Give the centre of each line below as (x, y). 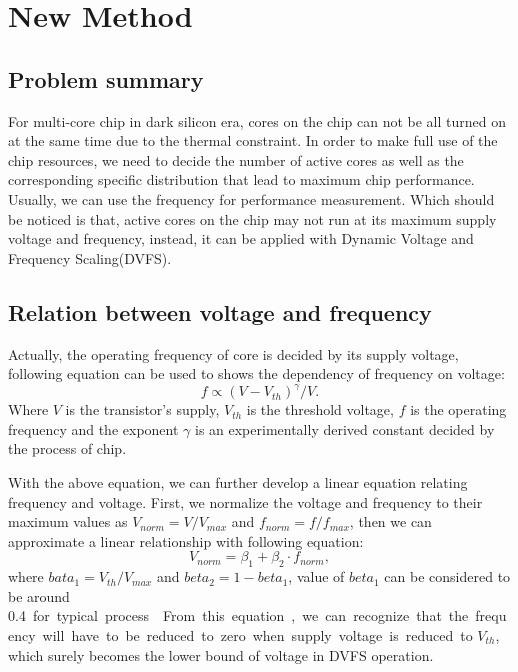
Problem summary (106, 78)
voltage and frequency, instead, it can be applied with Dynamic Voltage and (241, 238)
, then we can (390, 521)
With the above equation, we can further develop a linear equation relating (238, 482)
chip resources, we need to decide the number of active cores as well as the (236, 159)
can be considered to (447, 576)
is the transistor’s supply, (142, 409)
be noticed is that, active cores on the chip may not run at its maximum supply (252, 218)
